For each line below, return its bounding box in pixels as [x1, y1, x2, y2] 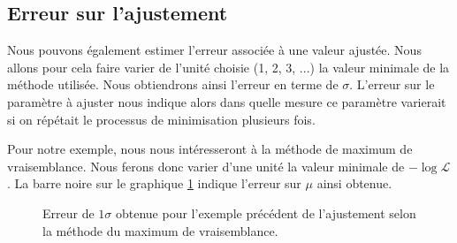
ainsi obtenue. [316, 174, 392, 193]
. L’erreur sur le [349, 75, 435, 94]
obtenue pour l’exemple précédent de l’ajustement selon [115, 203, 416, 222]
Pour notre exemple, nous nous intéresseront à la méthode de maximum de [7, 140, 413, 158]
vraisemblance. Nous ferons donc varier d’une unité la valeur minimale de [7, 156, 405, 175]
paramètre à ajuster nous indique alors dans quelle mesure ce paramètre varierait [7, 92, 446, 110]
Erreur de [42, 203, 95, 222]
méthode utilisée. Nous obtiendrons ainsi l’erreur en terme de [7, 75, 339, 94]
